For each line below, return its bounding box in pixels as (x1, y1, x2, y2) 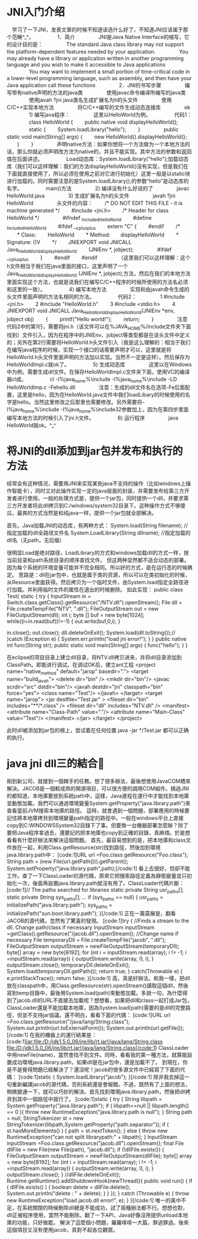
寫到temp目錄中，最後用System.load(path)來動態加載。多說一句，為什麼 (6, 989, 183, 996)
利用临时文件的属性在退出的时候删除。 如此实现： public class (32, 586, 183, 593)
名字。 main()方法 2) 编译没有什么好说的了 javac (6, 184, 190, 192)
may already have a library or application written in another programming (6, 54, 184, 62)
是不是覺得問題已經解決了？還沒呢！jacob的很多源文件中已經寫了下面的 (6, 1066, 180, 1073)
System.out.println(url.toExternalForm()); (6, 1024, 105, 1032)
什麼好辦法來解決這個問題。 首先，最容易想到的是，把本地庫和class (22, 836, 186, 843)
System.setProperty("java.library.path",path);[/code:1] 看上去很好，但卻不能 (6, 865, 190, 872)
